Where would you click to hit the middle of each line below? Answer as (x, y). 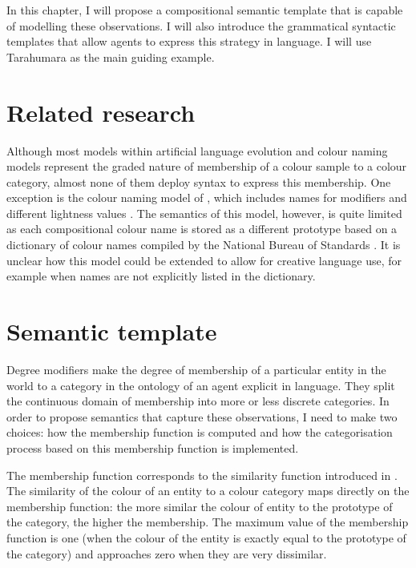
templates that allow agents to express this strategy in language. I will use (189, 41)
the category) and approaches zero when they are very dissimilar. (167, 553)
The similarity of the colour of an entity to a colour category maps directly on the (208, 491)
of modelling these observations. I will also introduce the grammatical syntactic (201, 25)
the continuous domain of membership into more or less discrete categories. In (198, 401)
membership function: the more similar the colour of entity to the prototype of (200, 506)
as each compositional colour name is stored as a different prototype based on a (202, 229)
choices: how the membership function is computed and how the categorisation (200, 432)
